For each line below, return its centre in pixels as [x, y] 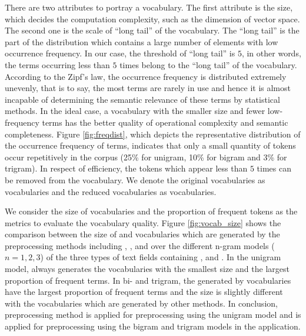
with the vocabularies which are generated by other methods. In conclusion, [141, 303]
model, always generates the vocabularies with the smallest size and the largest [147, 269]
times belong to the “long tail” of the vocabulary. [208, 64]
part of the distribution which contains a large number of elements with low [142, 41]
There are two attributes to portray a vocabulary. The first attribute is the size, [149, 7]
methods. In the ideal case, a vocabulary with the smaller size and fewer [135, 111]
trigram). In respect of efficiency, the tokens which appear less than [126, 168]
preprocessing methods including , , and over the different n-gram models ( [140, 245]
